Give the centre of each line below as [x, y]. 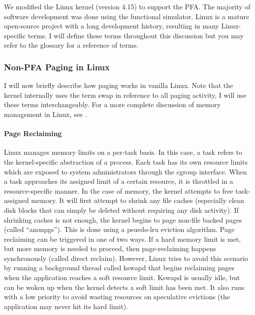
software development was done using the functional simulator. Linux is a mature [127, 16]
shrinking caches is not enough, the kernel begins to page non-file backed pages [123, 219]
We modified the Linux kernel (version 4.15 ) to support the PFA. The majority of [127, 6]
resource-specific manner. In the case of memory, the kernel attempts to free [119, 190]
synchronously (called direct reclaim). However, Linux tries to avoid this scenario [126, 258]
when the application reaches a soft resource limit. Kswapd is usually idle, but [122, 277]
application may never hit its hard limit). [66, 306]
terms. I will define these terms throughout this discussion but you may [136, 35]
